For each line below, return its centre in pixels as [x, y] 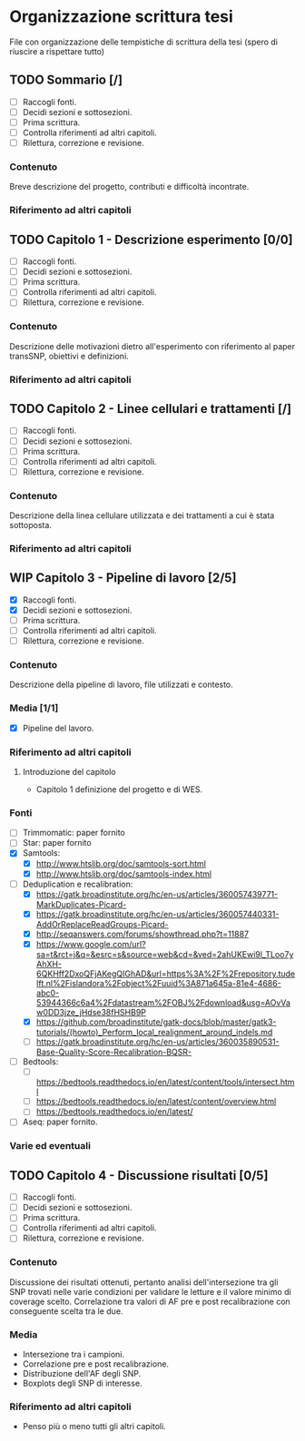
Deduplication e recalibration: [78, 884]
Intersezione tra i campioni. [74, 1355]
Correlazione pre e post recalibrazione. [96, 1364]
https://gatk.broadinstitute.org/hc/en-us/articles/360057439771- [157, 894]
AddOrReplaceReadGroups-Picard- [103, 924]
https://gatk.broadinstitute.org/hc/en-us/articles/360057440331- [157, 914]
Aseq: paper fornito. [60, 1122]
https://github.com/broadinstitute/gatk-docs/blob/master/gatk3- [156, 1022]
